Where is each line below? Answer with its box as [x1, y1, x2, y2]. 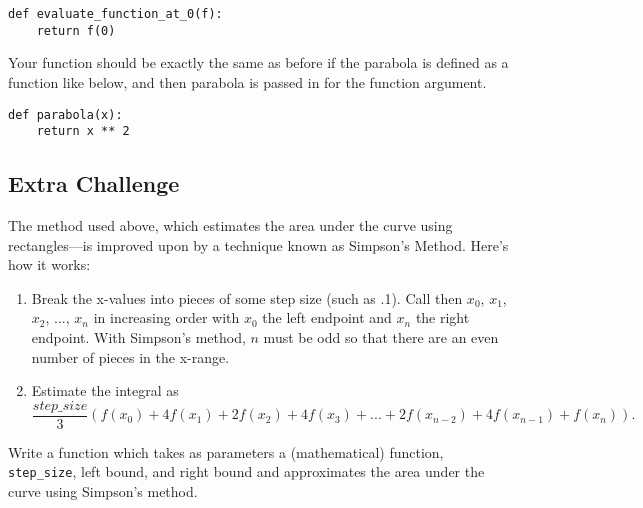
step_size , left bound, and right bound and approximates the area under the [8, 461, 485, 482]
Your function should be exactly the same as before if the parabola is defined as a [8, 52, 509, 73]
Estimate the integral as [31, 380, 179, 401]
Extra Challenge [8, 168, 180, 199]
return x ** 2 [36, 124, 130, 139]
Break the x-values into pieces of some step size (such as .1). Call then [31, 287, 463, 308]
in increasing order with [93, 307, 240, 328]
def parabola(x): [8, 107, 123, 122]
